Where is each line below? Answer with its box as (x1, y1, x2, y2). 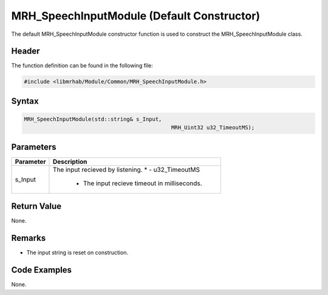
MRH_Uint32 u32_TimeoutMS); (171, 124, 255, 131)
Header (11, 46, 40, 56)
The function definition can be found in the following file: (11, 62, 153, 69)
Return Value (11, 201, 62, 212)
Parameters (11, 141, 56, 152)
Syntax (11, 96, 39, 106)
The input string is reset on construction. (26, 249, 129, 256)
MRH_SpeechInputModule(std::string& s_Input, (24, 116, 162, 123)
